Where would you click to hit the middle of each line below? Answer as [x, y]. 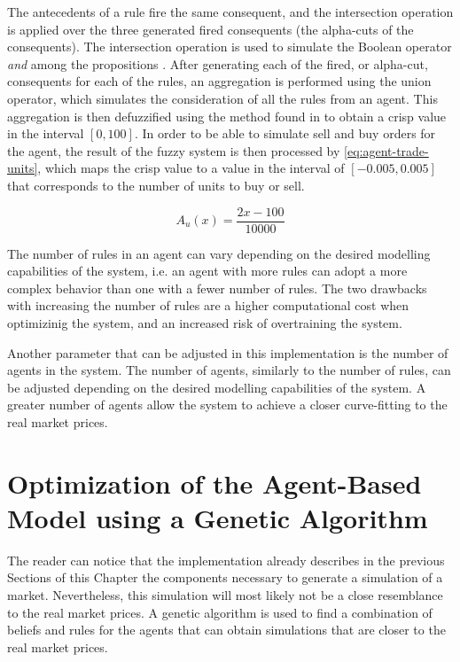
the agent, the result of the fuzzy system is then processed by [174, 150]
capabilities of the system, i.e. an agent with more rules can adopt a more [207, 271]
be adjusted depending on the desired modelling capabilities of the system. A [217, 387]
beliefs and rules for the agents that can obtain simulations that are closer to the [226, 630]
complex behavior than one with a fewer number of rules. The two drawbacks [217, 288]
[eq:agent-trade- [386, 150]
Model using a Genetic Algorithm [218, 517]
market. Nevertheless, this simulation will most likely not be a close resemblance [225, 595]
